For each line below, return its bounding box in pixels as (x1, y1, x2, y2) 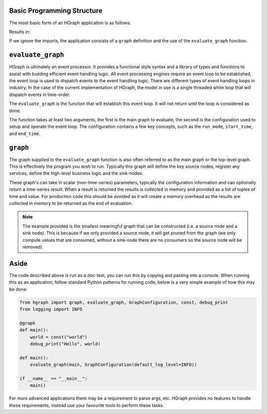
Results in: (9, 29, 31, 35)
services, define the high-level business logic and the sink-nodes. (9, 170, 143, 176)
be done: (9, 286, 28, 292)
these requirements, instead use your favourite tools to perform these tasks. (9, 402, 164, 408)
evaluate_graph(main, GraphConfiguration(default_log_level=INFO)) (30, 362, 197, 367)
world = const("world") (30, 334, 88, 340)
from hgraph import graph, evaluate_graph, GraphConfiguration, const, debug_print (19, 300, 228, 305)
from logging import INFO (19, 306, 83, 312)
